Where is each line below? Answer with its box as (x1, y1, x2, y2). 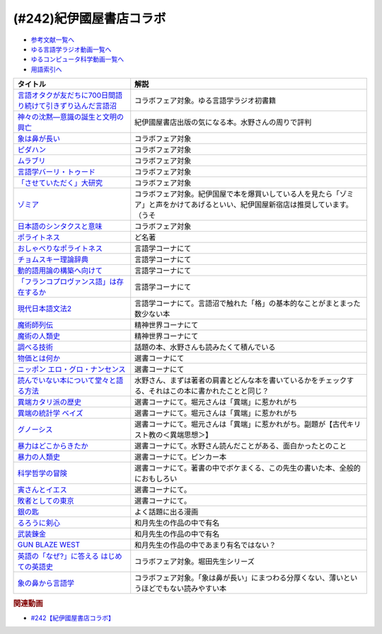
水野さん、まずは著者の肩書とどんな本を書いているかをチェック (134, 375, 347, 385)
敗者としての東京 (17, 496, 74, 506)
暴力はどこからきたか (17, 441, 88, 451)
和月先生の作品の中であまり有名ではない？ (134, 540, 277, 550)
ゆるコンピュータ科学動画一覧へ (30, 55, 124, 64)
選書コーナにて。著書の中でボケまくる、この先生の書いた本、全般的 (134, 463, 361, 473)
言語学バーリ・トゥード (17, 167, 95, 177)
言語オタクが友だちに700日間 (17, 91, 116, 101)
